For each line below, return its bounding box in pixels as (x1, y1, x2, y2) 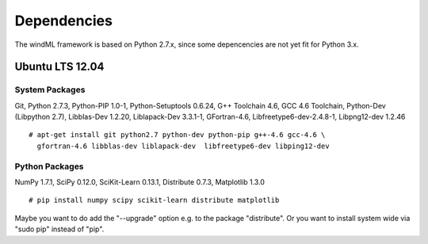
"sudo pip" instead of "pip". (14, 224, 105, 234)
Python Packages (14, 161, 84, 172)
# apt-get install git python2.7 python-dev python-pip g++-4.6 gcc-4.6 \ (29, 131, 326, 139)
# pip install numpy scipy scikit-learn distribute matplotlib (29, 196, 280, 205)
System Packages (14, 84, 86, 95)
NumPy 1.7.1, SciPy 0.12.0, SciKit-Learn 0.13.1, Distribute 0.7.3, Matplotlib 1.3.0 (14, 177, 266, 187)
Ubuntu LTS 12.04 (14, 60, 105, 74)
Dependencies (14, 12, 113, 29)
